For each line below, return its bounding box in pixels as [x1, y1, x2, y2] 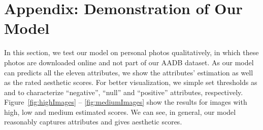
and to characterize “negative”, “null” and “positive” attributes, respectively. [4, 86, 243, 97]
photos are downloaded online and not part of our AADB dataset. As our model [4, 57, 254, 67]
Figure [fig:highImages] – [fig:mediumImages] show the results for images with [4, 97, 247, 107]
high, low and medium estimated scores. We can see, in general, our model [4, 106, 236, 117]
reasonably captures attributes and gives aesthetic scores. [4, 116, 182, 127]
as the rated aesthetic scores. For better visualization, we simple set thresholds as [4, 77, 257, 88]
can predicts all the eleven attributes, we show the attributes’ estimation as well [4, 67, 253, 77]
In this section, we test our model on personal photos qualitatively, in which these [4, 47, 259, 58]
